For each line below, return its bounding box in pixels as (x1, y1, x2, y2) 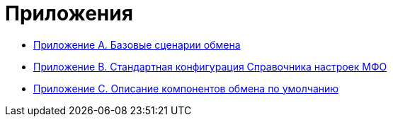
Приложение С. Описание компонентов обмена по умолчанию (33, 82, 339, 94)
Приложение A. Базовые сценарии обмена (33, 38, 241, 51)
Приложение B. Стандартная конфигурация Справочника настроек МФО (33, 60, 387, 73)
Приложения (5, 1, 133, 25)
